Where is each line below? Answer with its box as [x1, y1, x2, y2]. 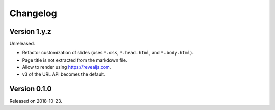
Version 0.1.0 [9, 85, 52, 93]
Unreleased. [9, 41, 35, 47]
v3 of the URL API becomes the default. [22, 71, 105, 77]
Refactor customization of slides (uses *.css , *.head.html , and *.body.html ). [22, 50, 194, 56]
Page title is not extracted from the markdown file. [22, 57, 127, 63]
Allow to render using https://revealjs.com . [22, 64, 112, 70]
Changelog [9, 8, 57, 19]
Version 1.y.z [9, 27, 51, 36]
